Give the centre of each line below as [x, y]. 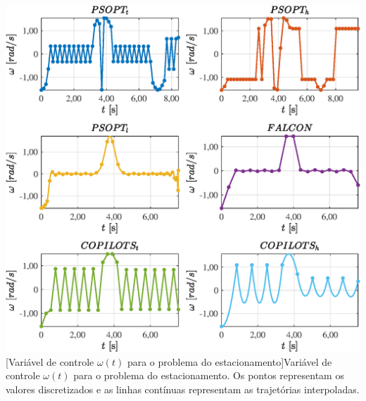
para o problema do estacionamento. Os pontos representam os [209, 375]
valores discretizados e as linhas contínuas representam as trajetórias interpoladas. [183, 389]
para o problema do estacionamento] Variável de [229, 361]
